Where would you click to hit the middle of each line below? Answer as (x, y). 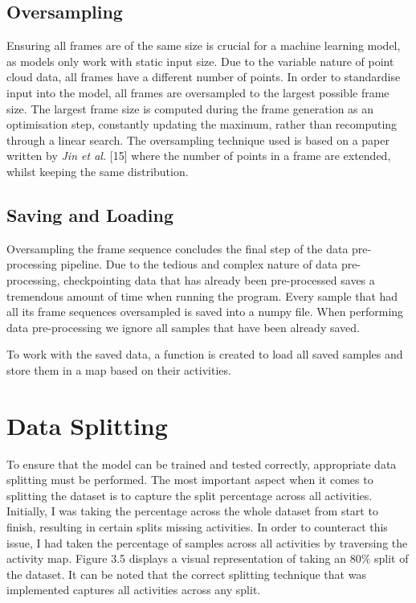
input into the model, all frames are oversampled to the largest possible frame (198, 92)
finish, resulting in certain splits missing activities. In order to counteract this (197, 527)
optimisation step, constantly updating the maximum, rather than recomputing (202, 124)
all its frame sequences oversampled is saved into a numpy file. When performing (205, 312)
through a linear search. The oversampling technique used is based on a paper (198, 139)
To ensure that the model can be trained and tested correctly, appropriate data (202, 464)
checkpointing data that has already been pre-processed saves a (219, 279)
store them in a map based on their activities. (119, 369)
